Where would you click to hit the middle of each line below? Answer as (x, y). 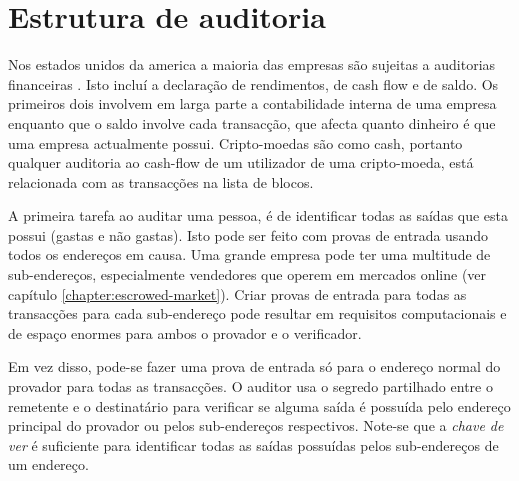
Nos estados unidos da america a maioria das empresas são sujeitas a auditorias (252, 64)
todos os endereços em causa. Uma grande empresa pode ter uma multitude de (249, 254)
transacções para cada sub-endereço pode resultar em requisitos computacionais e (257, 313)
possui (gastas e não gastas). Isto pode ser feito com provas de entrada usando (248, 234)
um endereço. (48, 464)
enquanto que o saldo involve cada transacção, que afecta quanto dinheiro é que (252, 122)
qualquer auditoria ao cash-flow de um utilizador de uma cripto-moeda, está (241, 162)
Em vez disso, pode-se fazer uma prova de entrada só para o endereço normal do (254, 366)
